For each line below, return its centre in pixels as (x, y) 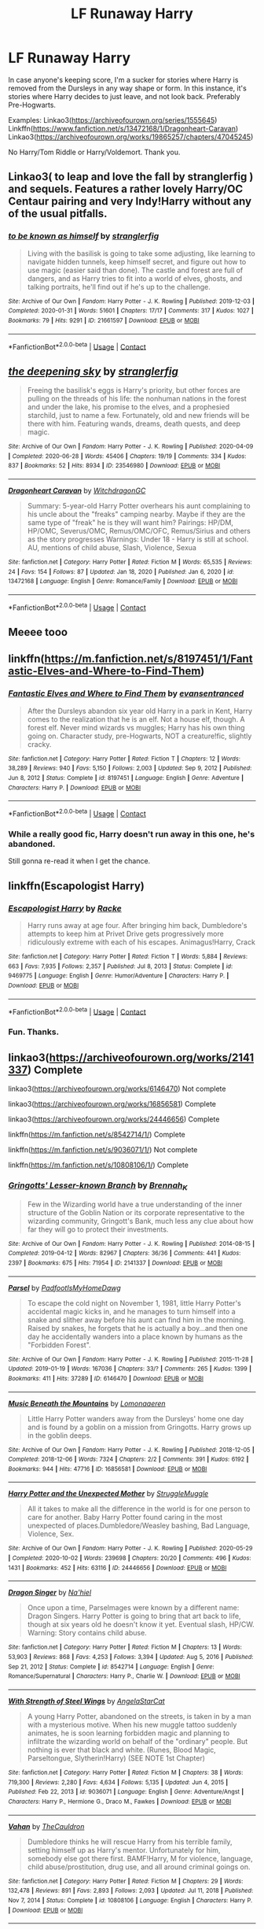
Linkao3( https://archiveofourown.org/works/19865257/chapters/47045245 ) (131, 137)
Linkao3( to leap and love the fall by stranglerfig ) (131, 177)
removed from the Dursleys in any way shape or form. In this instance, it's (128, 88)
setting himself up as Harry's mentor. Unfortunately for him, (124, 1850)
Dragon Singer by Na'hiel (50, 1593)
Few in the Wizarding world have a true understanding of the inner (134, 1204)
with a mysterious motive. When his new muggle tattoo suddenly (132, 1725)
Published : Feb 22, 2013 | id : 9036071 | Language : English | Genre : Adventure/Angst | (126, 1792)
